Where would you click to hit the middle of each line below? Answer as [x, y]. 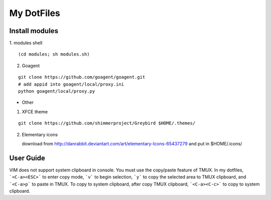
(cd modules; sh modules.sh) [54, 54]
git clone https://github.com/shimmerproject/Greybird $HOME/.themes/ [107, 123]
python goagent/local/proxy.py [57, 91]
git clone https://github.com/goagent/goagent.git [82, 77]
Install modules [34, 31]
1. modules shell [26, 43]
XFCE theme [35, 112]
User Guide [27, 158]
